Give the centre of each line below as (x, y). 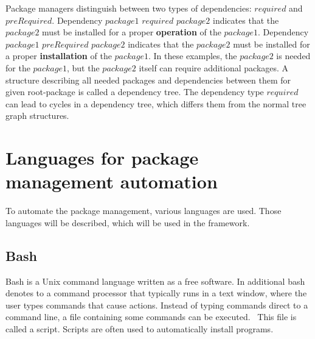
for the (18, 67)
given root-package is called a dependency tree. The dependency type (135, 92)
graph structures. (37, 116)
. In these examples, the (192, 56)
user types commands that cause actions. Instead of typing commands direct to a (157, 305)
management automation (112, 181)
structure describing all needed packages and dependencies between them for (148, 80)
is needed (293, 56)
